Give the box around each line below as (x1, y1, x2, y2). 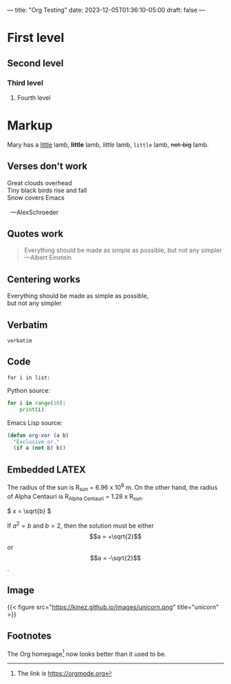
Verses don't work (7, 160, 88, 172)
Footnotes (7, 630, 52, 642)
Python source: (7, 386, 50, 395)
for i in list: (7, 374, 51, 381)
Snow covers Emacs (7, 193, 65, 202)
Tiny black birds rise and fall (7, 186, 87, 194)
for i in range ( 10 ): (7, 400, 67, 406)
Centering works (7, 273, 81, 285)
